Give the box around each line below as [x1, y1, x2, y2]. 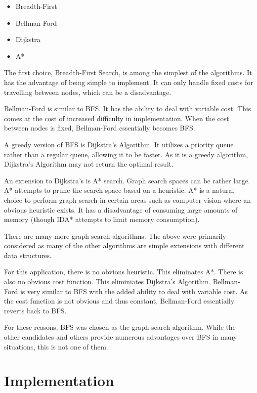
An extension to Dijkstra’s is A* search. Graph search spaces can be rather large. [4, 175, 250, 185]
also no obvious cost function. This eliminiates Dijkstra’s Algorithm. [4, 276, 211, 287]
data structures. [4, 250, 52, 260]
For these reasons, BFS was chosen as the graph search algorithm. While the [4, 322, 236, 332]
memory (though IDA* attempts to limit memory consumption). [4, 214, 200, 224]
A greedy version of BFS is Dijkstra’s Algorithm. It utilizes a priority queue [4, 139, 234, 149]
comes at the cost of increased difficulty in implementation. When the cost [4, 113, 229, 123]
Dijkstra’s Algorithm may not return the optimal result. [4, 159, 173, 169]
